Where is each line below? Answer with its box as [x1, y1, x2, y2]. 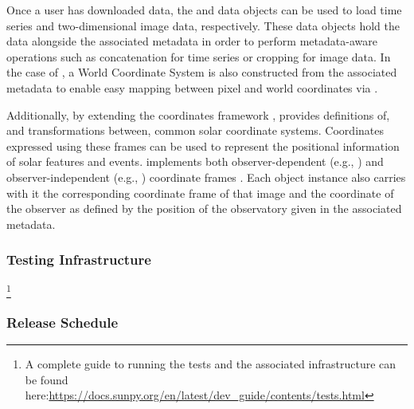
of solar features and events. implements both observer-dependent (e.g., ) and [6, 153, 384, 170]
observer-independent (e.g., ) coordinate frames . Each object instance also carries [6, 168, 406, 185]
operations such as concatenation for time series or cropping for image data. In [6, 48, 391, 65]
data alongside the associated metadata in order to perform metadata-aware [6, 33, 377, 49]
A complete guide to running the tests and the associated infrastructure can [25, 356, 396, 372]
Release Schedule [6, 312, 119, 332]
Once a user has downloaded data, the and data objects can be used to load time [6, 2, 402, 18]
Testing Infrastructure [6, 250, 151, 269]
